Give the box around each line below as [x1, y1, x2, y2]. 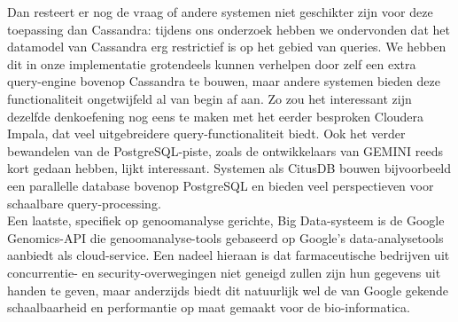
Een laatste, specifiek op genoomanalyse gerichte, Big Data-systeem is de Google [7, 211, 445, 230]
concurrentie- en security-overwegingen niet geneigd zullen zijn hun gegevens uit [7, 263, 441, 281]
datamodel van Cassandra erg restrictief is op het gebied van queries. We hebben [7, 37, 446, 56]
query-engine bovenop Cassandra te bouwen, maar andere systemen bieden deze [7, 72, 440, 90]
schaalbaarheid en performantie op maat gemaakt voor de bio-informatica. [7, 298, 410, 317]
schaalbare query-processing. [7, 193, 161, 212]
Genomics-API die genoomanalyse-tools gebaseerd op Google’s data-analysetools [7, 228, 444, 247]
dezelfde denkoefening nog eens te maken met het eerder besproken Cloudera [7, 106, 424, 125]
